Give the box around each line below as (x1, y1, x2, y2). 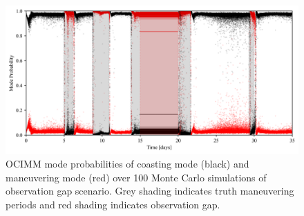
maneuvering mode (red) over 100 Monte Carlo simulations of (6, 170, 267, 184)
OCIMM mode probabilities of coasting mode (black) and (6, 156, 249, 171)
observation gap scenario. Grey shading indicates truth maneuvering (6, 183, 294, 198)
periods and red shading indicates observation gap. (6, 197, 220, 211)
